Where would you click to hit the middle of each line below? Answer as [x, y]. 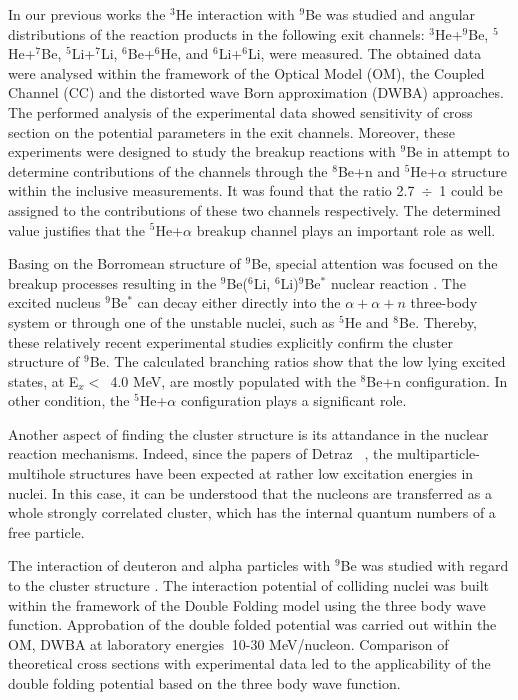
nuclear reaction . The [398, 282]
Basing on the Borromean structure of [124, 263]
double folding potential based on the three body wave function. [204, 683]
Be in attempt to [458, 151]
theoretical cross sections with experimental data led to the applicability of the [249, 663]
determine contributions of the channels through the [168, 170]
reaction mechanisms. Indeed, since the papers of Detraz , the [200, 453]
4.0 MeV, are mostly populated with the [233, 380]
